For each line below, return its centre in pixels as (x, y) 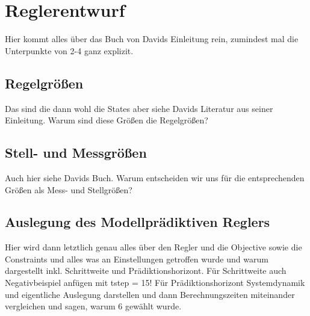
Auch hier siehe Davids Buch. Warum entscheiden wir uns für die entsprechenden (155, 177)
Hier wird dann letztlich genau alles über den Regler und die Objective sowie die (153, 247)
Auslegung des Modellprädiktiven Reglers (138, 222)
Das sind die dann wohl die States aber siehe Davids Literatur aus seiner (139, 108)
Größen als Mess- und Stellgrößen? (69, 189)
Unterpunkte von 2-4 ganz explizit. (69, 50)
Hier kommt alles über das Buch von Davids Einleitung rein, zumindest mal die (152, 39)
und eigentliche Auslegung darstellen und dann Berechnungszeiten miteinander (150, 294)
